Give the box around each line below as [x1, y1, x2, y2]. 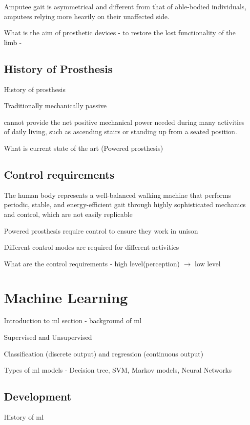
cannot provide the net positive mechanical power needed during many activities [4, 117, 245, 127]
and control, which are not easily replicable [4, 209, 133, 219]
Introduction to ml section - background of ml [4, 315, 142, 326]
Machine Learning [4, 287, 128, 307]
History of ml [4, 412, 44, 422]
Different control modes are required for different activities [4, 242, 179, 252]
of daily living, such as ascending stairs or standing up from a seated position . [4, 126, 237, 137]
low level [195, 258, 221, 268]
